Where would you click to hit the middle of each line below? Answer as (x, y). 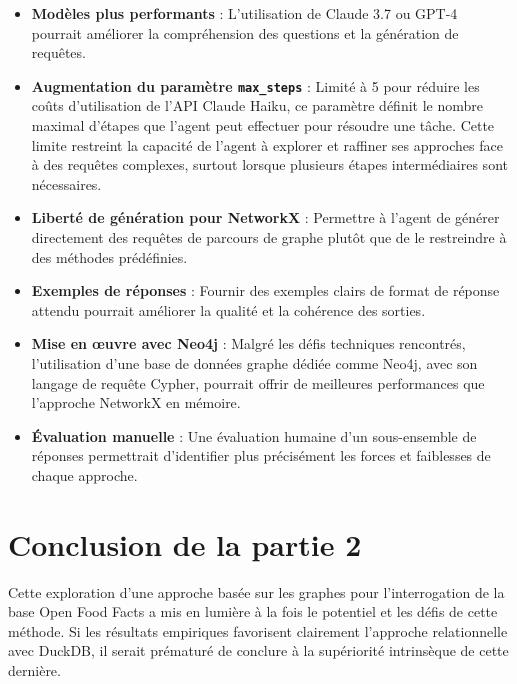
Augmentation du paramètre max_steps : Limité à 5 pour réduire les (255, 85)
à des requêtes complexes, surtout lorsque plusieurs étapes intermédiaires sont (269, 164)
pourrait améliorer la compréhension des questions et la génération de (245, 32)
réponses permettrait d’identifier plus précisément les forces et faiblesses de (261, 455)
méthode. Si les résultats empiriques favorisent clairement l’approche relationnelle (258, 630)
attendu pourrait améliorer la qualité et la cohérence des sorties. (228, 309)
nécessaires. (66, 183)
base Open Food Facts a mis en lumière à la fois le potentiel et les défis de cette (253, 611)
